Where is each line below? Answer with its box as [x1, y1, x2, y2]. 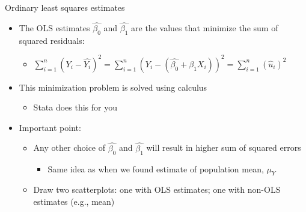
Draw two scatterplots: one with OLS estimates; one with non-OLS [33, 183, 281, 196]
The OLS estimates [19, 21, 90, 34]
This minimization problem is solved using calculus [19, 80, 207, 93]
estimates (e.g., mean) [33, 195, 115, 207]
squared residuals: [19, 34, 85, 46]
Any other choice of [33, 141, 106, 154]
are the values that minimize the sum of [131, 21, 278, 34]
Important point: [19, 121, 81, 133]
